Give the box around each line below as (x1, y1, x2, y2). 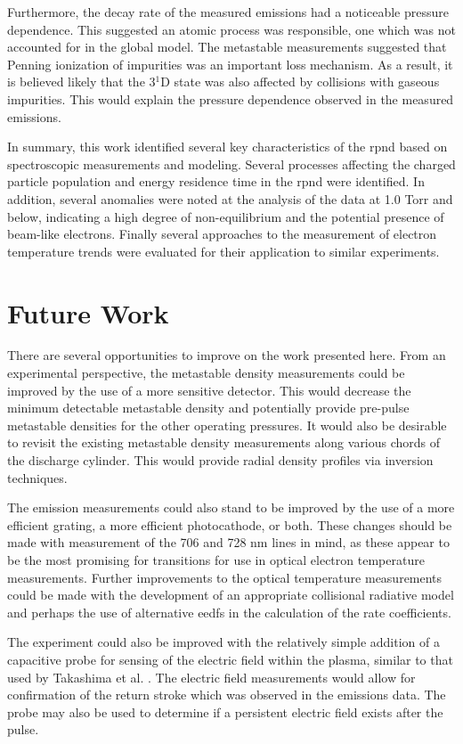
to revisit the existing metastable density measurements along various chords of (7, 433, 441, 452)
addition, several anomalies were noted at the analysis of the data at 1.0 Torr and (7, 189, 453, 208)
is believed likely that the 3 (7, 72, 156, 91)
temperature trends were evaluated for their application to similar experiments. (7, 241, 440, 260)
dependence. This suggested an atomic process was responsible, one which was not (7, 20, 456, 38)
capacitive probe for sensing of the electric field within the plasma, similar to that (7, 650, 453, 668)
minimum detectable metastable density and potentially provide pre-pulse (7, 398, 410, 417)
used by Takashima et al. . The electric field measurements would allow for (7, 667, 416, 686)
